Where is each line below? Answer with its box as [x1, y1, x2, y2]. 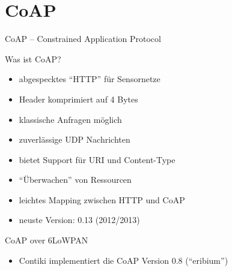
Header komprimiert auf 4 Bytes [19, 92, 138, 105]
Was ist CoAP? [5, 52, 61, 65]
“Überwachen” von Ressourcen [19, 173, 132, 186]
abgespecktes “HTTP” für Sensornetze [19, 73, 160, 85]
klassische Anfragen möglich [19, 113, 122, 125]
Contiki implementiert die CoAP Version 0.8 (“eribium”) [19, 254, 228, 266]
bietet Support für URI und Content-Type [19, 153, 176, 165]
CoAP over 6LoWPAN [5, 234, 88, 246]
